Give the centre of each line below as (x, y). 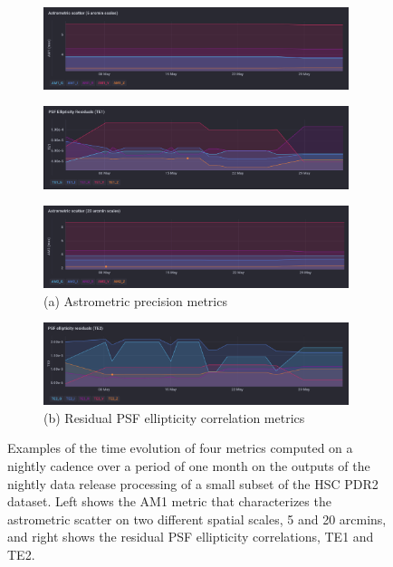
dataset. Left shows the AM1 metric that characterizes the (169, 501)
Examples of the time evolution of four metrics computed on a (180, 448)
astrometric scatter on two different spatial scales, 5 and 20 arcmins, (197, 519)
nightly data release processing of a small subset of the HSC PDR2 (193, 483)
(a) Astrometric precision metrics (135, 300)
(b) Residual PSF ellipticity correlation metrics (174, 417)
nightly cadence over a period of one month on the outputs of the (189, 465)
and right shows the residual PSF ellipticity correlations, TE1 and (191, 537)
